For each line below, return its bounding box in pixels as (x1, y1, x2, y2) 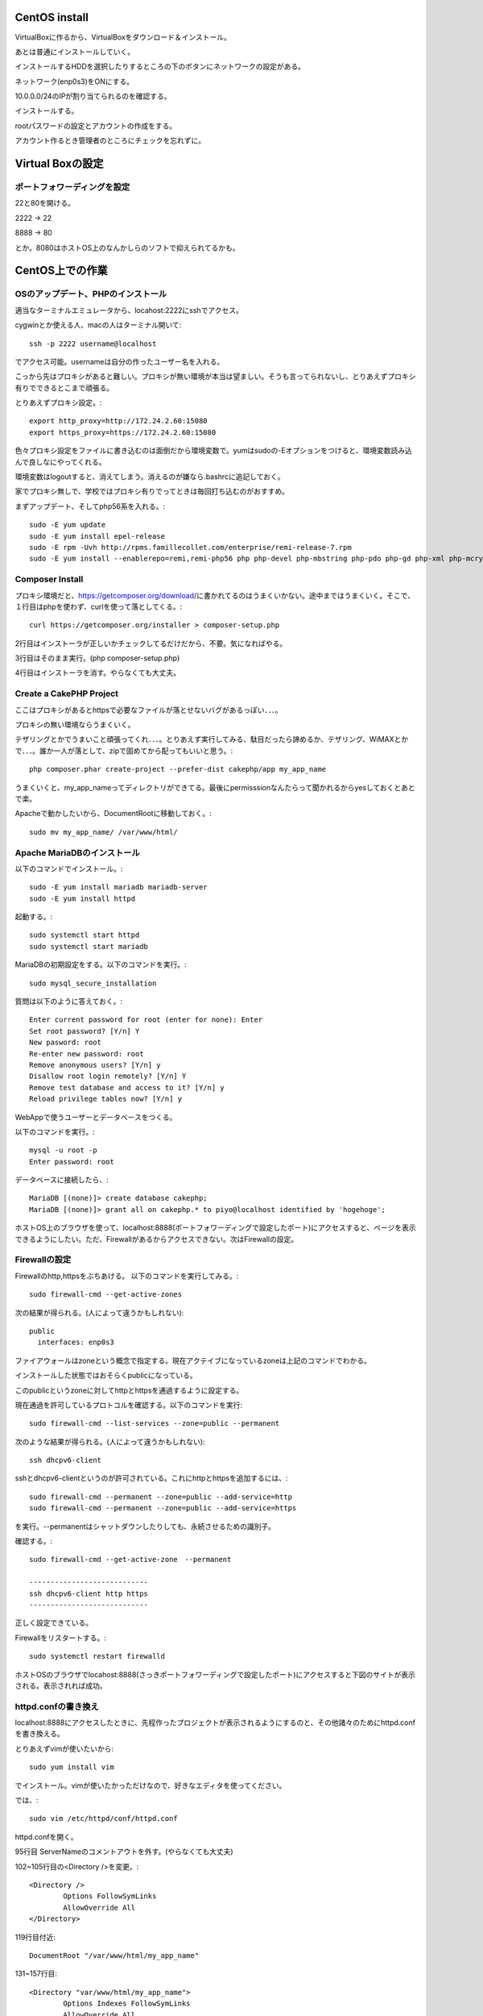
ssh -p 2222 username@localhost (29, 339, 157, 348)
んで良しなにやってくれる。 (14, 456, 106, 467)
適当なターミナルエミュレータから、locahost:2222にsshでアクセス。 (14, 305, 243, 314)
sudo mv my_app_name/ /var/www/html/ (29, 827, 179, 836)
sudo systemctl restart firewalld (29, 1652, 165, 1661)
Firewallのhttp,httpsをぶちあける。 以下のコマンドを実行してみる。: (14, 1271, 239, 1281)
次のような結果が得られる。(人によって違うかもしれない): (14, 1436, 205, 1447)
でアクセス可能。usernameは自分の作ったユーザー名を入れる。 (14, 356, 225, 366)
